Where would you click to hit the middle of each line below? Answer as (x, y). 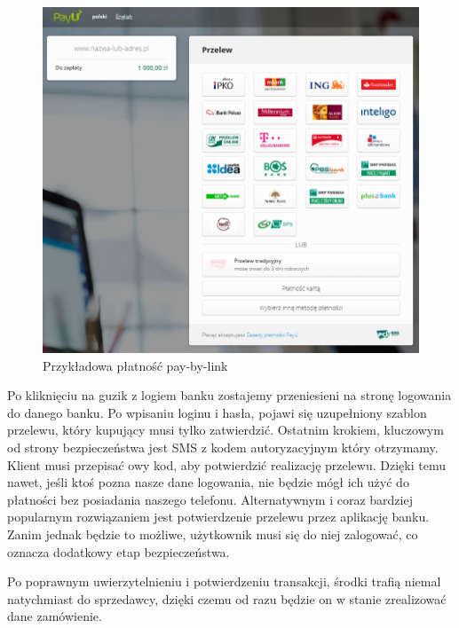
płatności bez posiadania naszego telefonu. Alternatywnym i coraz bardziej (210, 499)
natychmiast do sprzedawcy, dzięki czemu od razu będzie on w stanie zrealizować (227, 598)
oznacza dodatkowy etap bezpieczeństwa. (119, 551)
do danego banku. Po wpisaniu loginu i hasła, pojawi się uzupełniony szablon (217, 412)
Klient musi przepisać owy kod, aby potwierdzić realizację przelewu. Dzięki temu (226, 464)
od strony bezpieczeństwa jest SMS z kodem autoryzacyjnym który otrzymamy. (223, 447)
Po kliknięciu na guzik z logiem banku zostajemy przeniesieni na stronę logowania (229, 395)
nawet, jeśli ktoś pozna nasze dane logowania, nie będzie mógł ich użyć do (208, 482)
